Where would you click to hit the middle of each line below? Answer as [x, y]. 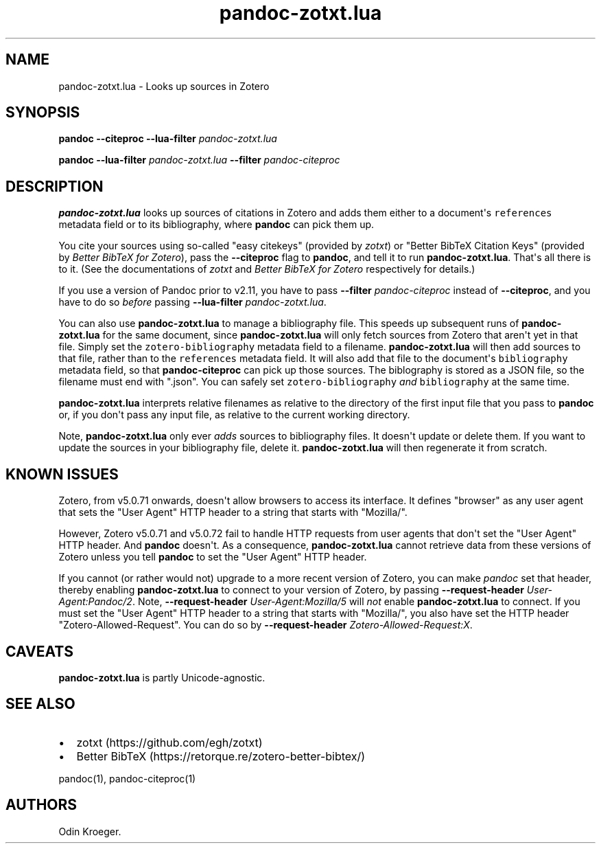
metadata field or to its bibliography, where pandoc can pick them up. [216, 225]
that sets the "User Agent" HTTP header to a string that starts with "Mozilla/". [233, 512]
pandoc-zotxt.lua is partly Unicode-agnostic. [162, 677]
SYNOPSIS [43, 113]
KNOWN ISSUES [62, 474]
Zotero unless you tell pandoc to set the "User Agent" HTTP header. [213, 557]
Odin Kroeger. [90, 831]
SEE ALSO [40, 704]
